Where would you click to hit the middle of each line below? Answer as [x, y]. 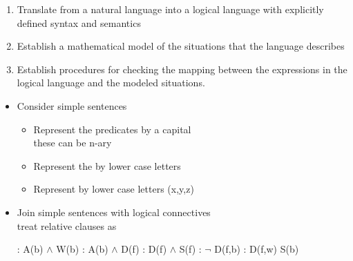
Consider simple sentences [72, 105]
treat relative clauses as [67, 225]
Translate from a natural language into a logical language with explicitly [170, 9]
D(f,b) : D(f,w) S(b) [257, 249]
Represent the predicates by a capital [112, 129]
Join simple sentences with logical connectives [114, 212]
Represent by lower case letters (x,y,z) [114, 189]
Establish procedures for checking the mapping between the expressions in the [182, 69]
